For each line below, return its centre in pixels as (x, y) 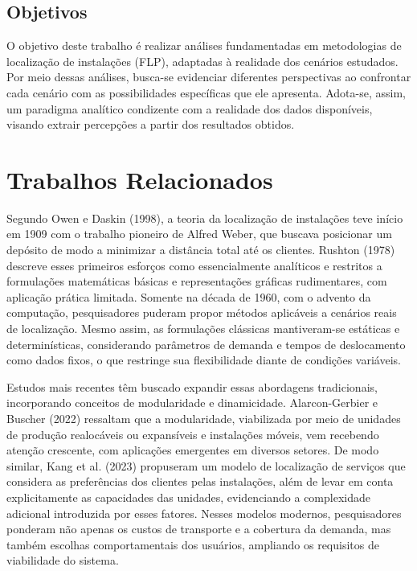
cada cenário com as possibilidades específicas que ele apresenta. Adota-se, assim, (206, 92)
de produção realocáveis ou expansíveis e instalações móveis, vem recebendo (193, 434)
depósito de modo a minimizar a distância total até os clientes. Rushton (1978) (201, 250)
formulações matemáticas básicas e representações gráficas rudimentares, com (197, 281)
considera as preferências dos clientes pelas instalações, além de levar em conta (200, 481)
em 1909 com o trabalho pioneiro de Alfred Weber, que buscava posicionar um (199, 234)
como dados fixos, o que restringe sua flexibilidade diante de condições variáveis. (204, 360)
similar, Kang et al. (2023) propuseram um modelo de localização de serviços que (206, 465)
